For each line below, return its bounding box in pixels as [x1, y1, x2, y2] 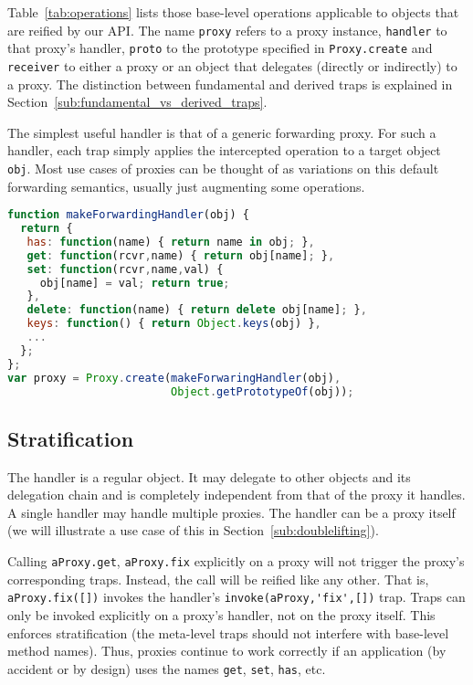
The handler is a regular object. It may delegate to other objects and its [7, 467, 411, 486]
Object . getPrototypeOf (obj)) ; [170, 385, 354, 398]
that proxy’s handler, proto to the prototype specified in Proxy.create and [7, 38, 433, 58]
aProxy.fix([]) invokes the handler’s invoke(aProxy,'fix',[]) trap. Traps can [7, 587, 466, 606]
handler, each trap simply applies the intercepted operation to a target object [7, 141, 441, 160]
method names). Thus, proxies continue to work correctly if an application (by [7, 641, 447, 660]
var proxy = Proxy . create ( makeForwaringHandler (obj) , [7, 371, 342, 385]
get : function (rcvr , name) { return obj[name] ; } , [26, 248, 335, 262]
